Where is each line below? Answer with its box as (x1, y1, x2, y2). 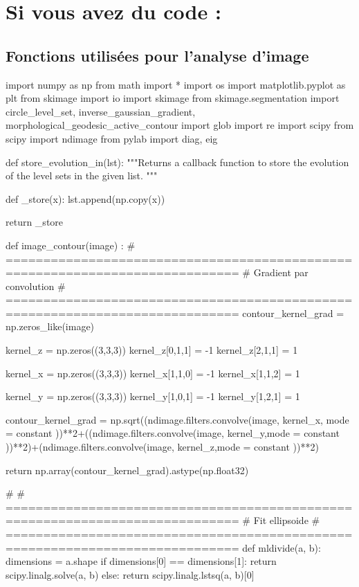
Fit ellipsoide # (253, 513, 320, 527)
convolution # (6, 278, 66, 293)
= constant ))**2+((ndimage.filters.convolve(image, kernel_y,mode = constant (6, 426, 340, 440)
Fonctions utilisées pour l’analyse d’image (6, 44, 309, 66)
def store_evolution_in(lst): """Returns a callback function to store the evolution (6, 154, 349, 169)
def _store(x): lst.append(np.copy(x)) (6, 191, 165, 206)
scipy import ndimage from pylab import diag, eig (6, 131, 218, 145)
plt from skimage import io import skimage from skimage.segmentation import (6, 91, 340, 105)
